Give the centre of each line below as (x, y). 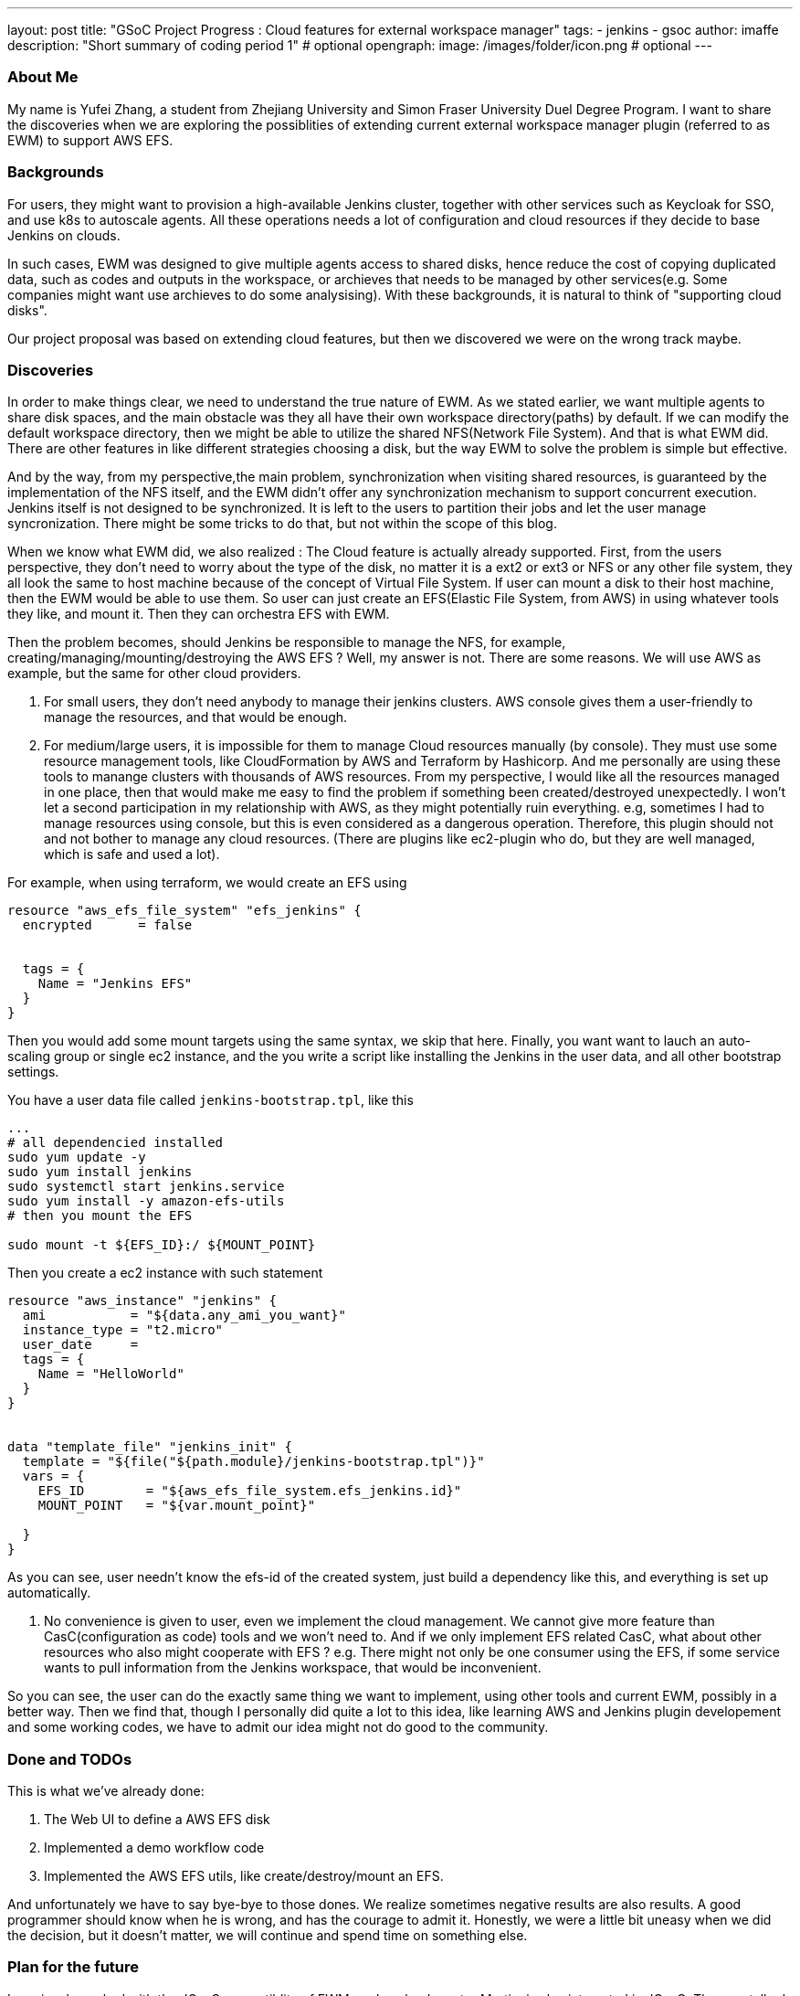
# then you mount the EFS (100, 1216)
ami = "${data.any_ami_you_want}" (184, 1316)
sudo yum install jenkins (100, 1172)
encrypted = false (107, 925)
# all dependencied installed (116, 1143)
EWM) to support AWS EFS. (90, 140)
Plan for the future (74, 1967)
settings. (33, 1072)
